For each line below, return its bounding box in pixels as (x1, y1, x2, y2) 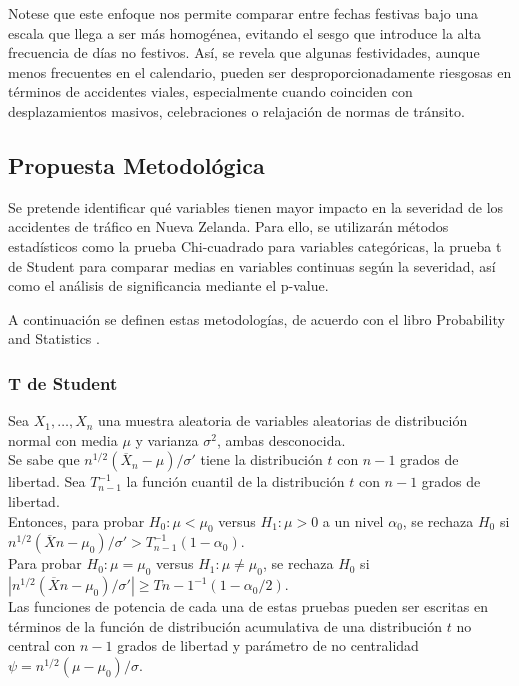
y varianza (135, 429, 199, 450)
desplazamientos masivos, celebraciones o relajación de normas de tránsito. (8, 100, 465, 121)
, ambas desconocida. (216, 429, 346, 450)
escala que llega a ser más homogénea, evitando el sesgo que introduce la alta (8, 22, 481, 43)
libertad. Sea (8, 471, 86, 492)
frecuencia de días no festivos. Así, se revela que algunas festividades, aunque (8, 42, 480, 63)
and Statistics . (8, 328, 100, 349)
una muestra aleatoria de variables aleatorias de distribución (98, 410, 468, 431)
